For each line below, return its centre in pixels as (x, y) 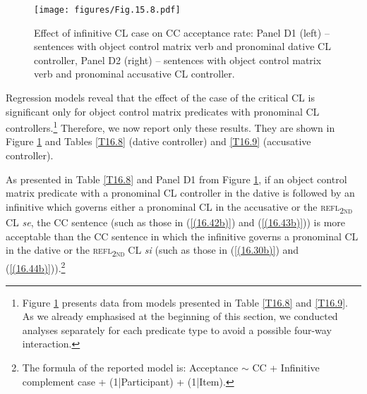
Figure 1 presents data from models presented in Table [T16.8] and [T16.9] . (185, 302)
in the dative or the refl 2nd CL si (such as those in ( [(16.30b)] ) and (152, 251)
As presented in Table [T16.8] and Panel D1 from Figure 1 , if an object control (176, 179)
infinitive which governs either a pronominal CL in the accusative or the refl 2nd (179, 207)
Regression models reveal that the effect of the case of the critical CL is (160, 98)
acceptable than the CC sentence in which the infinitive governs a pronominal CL (182, 236)
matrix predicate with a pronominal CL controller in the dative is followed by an (180, 193)
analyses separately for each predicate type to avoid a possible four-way (177, 330)
